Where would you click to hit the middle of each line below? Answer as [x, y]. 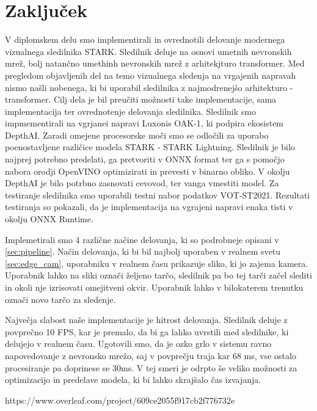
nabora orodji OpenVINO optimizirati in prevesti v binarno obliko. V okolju [148, 171]
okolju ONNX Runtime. [49, 219]
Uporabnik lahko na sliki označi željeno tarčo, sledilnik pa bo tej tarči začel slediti [158, 275]
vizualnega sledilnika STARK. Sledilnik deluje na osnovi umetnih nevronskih [148, 51]
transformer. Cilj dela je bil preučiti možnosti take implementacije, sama [141, 99]
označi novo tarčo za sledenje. [60, 299]
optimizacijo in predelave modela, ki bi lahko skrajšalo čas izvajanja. [133, 380]
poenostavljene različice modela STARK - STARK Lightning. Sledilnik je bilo [150, 147]
